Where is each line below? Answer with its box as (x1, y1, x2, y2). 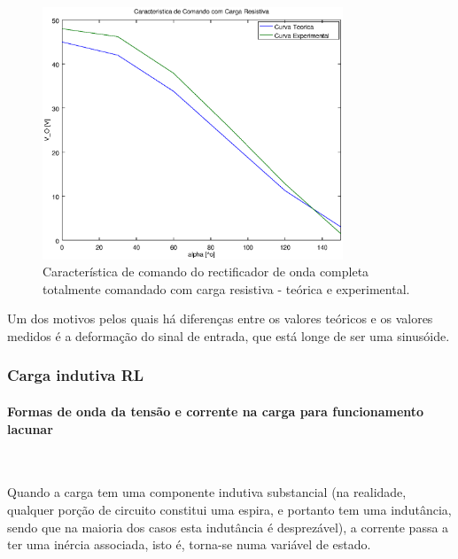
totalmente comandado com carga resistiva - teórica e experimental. (43, 279, 410, 298)
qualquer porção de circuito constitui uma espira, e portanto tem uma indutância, (7, 500, 452, 518)
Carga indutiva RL (7, 364, 144, 386)
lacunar (7, 419, 53, 438)
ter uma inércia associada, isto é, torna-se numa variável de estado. (7, 535, 371, 554)
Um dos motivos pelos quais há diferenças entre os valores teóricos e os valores (7, 309, 433, 328)
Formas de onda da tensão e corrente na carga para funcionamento (7, 401, 424, 420)
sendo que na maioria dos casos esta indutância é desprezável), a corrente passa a (7, 517, 449, 536)
